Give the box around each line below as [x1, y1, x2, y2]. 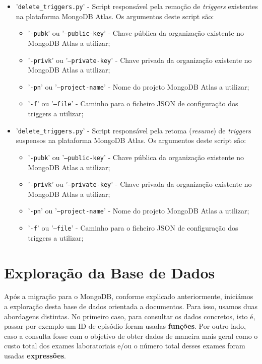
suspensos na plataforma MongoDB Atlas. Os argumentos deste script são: [16, 135, 246, 145]
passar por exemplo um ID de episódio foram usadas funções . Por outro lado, [4, 321, 246, 331]
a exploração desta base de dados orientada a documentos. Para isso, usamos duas [4, 301, 258, 312]
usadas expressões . [4, 350, 66, 360]
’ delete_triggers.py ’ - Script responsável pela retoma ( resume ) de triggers [16, 125, 251, 135]
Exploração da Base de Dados [4, 262, 215, 282]
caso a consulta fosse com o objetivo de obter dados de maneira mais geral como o [4, 330, 258, 341]
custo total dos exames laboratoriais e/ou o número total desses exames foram [4, 340, 245, 351]
